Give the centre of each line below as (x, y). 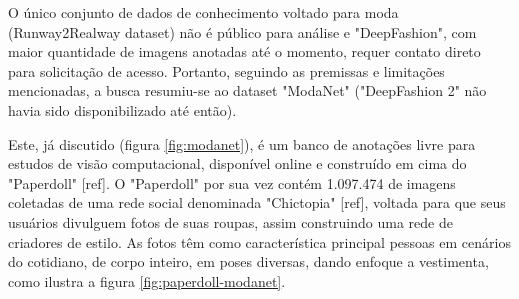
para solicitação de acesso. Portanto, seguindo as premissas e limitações (226, 70)
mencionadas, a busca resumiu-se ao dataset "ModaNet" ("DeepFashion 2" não (247, 90)
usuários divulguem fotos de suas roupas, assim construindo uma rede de (230, 221)
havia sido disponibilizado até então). (122, 109)
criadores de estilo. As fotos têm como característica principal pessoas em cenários (259, 241)
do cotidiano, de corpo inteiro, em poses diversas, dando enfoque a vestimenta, (248, 261)
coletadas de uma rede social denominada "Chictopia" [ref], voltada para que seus (257, 202)
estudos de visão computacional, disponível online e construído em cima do (237, 163)
